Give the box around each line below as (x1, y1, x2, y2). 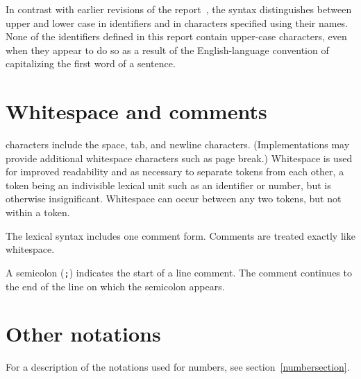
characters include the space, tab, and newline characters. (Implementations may (6, 137, 350, 152)
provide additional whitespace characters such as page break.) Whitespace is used (6, 150, 353, 165)
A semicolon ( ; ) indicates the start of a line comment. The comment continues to (6, 265, 352, 279)
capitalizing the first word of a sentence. (6, 56, 176, 71)
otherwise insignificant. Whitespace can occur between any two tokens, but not (6, 191, 342, 206)
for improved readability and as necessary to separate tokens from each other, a (6, 164, 344, 179)
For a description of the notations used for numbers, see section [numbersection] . (6, 360, 350, 374)
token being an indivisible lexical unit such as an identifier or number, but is (6, 177, 331, 192)
